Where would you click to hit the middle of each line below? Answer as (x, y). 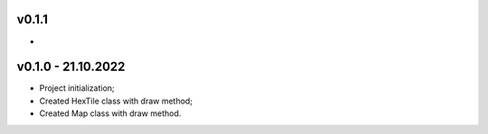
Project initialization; (77, 88)
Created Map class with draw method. (110, 113)
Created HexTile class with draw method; (116, 101)
